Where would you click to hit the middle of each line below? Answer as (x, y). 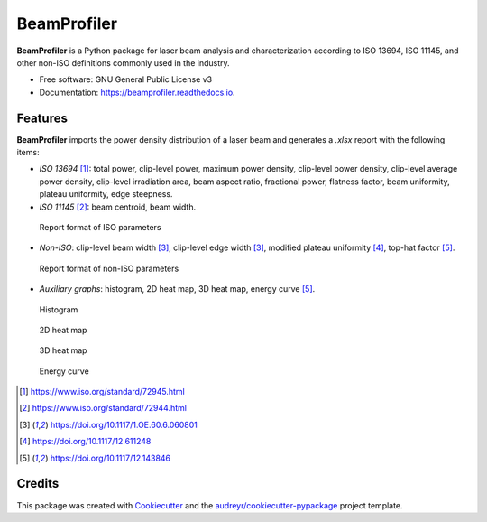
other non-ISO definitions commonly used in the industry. (123, 62)
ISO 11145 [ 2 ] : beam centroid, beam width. (118, 207)
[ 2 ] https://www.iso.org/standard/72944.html (103, 408)
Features (42, 118)
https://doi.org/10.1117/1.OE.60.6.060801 (124, 424)
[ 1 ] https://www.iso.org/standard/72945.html (102, 392)
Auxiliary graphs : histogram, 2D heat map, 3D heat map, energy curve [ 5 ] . (177, 289)
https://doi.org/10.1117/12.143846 (110, 458)
